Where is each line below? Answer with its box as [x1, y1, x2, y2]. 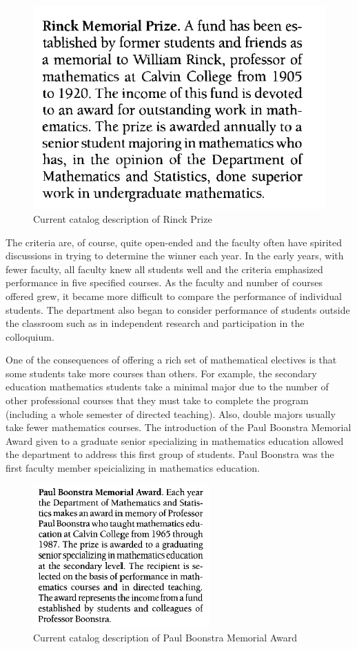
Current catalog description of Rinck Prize [33, 211, 212, 226]
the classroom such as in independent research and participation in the [6, 316, 305, 330]
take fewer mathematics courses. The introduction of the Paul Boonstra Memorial [6, 420, 351, 435]
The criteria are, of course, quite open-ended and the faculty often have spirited [6, 234, 343, 249]
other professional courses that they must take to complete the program [6, 393, 309, 408]
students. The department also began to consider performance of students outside [6, 302, 350, 317]
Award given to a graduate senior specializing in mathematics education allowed [6, 433, 344, 448]
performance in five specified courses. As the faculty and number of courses [6, 275, 323, 290]
